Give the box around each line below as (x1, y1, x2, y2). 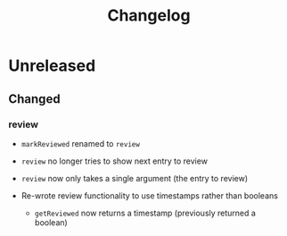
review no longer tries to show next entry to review (20, 156, 209, 166)
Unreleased (8, 55, 96, 76)
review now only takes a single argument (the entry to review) (20, 173, 249, 183)
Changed (8, 91, 61, 106)
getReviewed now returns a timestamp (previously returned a (34, 207, 256, 218)
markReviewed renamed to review (20, 138, 140, 148)
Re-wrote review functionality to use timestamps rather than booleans (20, 190, 278, 201)
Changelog (107, 5, 191, 26)
